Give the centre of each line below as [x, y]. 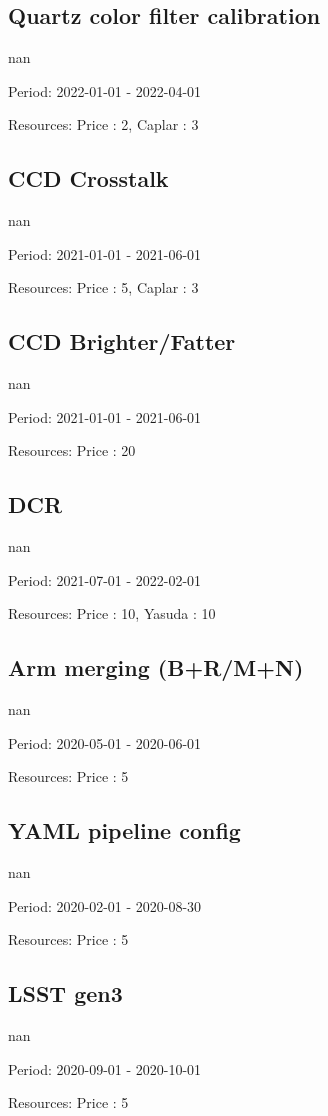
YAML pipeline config [124, 830]
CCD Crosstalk [88, 178]
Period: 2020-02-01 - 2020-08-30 [105, 905]
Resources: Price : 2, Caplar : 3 [103, 124]
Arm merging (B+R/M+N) [156, 667]
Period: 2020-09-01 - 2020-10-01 [105, 1068]
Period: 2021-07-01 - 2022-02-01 [105, 579]
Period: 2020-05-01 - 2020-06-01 [105, 742]
